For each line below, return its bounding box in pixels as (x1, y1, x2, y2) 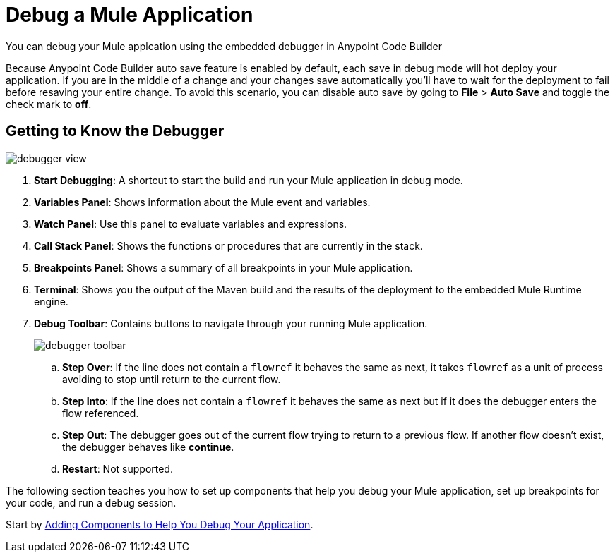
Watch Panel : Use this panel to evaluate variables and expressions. (34, 217, 347, 230)
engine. (34, 295, 68, 308)
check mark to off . (6, 97, 92, 110)
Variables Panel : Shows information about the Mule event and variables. (34, 195, 371, 208)
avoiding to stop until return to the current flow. (62, 372, 281, 385)
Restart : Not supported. (62, 462, 173, 475)
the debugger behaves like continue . (62, 440, 234, 453)
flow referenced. (62, 406, 139, 419)
